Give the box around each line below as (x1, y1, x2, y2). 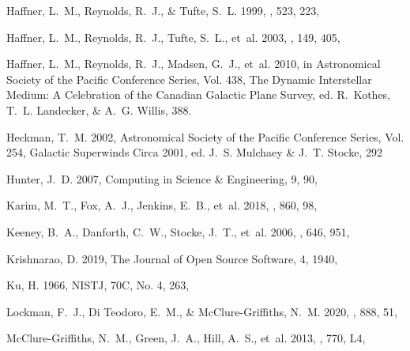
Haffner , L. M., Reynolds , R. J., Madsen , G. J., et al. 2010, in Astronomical (6, 55, 381, 72)
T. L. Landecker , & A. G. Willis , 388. (6, 101, 192, 118)
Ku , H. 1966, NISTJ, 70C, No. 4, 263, (6, 277, 190, 293)
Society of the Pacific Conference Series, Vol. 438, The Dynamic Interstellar (6, 70, 372, 87)
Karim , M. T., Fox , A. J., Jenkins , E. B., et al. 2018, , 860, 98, (6, 197, 318, 213)
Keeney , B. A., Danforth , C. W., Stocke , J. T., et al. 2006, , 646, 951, (6, 223, 350, 240)
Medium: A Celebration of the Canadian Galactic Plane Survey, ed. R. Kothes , (6, 86, 391, 103)
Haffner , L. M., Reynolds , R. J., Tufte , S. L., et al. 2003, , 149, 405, (6, 28, 340, 45)
